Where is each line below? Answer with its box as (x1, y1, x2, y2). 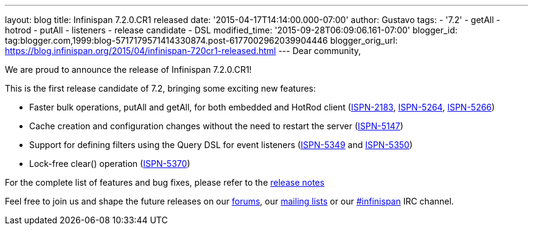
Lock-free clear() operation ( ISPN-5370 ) (29, 158, 190, 169)
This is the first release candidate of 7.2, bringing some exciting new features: (5, 83, 316, 93)
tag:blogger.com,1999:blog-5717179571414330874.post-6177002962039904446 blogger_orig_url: (5, 35, 398, 46)
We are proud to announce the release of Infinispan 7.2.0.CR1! (5, 64, 252, 75)
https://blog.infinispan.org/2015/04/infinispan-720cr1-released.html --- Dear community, (5, 46, 361, 56)
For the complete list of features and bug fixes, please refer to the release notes (5, 177, 325, 188)
